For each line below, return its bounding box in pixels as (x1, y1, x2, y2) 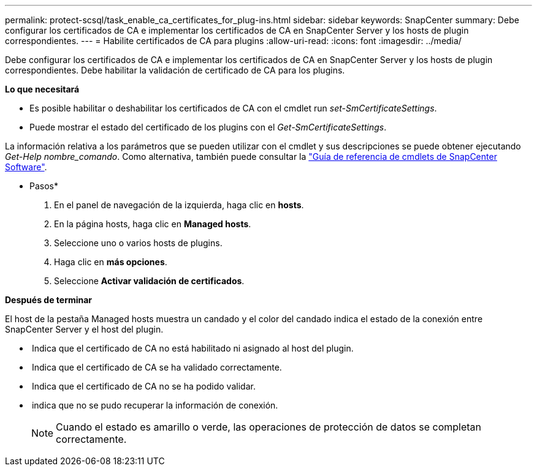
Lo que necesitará (5, 84, 80, 94)
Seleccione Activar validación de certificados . (54, 276, 245, 286)
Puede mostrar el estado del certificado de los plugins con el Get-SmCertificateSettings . (29, 122, 387, 132)
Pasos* (29, 181, 58, 191)
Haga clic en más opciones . (54, 257, 167, 267)
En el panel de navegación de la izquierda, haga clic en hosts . (54, 200, 304, 210)
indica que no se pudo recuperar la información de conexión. (31, 400, 278, 410)
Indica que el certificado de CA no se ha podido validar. (31, 381, 256, 391)
